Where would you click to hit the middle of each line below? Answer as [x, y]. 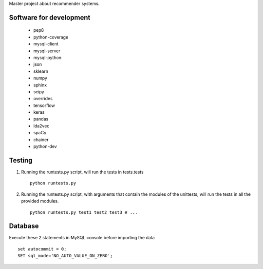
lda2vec [41, 126]
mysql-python [47, 57]
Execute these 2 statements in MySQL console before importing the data [82, 238]
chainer [41, 140]
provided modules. [40, 201]
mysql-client [46, 44]
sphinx [40, 85]
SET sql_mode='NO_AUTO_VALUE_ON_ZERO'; [65, 256]
